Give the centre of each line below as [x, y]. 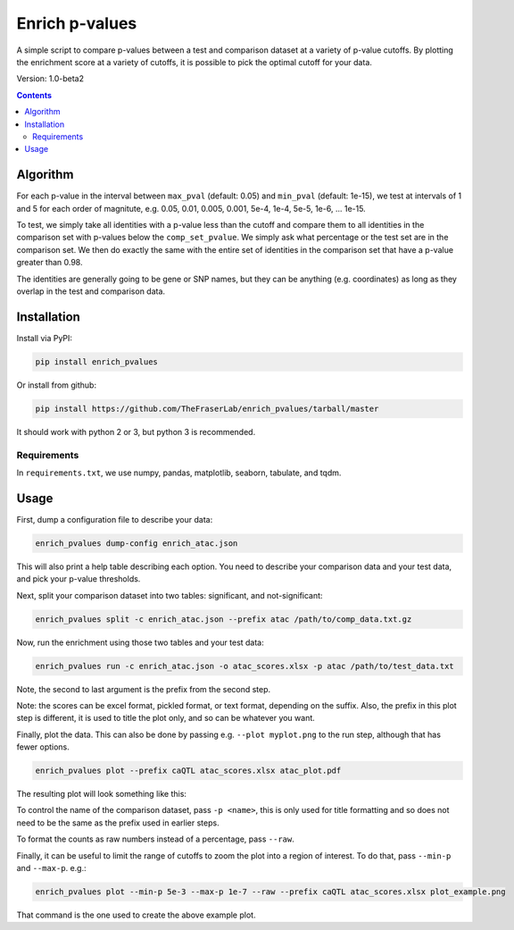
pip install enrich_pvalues [96, 361]
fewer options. [43, 747]
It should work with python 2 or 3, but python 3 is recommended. [136, 431]
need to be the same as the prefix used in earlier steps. [118, 823]
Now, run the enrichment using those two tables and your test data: [141, 642]
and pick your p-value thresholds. [79, 579]
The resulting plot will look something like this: [102, 794]
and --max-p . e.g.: [51, 867]
